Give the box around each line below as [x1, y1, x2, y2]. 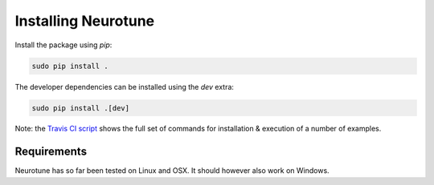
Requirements [14, 145, 88, 159]
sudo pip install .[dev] [31, 103, 130, 112]
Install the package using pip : [14, 40, 113, 50]
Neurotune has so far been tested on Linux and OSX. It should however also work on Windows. [14, 166, 330, 175]
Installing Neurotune [14, 12, 155, 30]
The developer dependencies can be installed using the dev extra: [14, 82, 235, 91]
